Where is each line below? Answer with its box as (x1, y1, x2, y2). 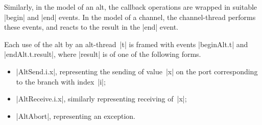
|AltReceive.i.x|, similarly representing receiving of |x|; (16, 93, 187, 104)
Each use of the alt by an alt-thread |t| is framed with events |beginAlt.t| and (4, 38, 248, 49)
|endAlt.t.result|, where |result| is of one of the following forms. (4, 49, 201, 59)
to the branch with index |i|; (16, 76, 106, 87)
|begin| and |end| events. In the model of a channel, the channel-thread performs (4, 11, 256, 22)
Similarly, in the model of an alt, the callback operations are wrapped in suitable (4, 2, 257, 12)
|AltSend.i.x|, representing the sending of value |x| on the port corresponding (16, 66, 258, 76)
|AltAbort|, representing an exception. (16, 110, 135, 121)
